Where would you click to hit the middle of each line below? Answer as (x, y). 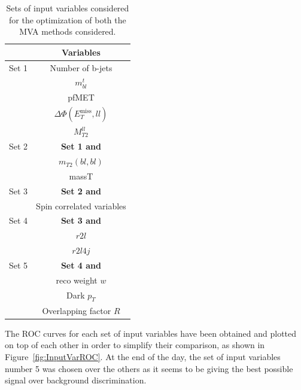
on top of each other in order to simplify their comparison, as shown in (135, 345)
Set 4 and (81, 265)
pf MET (81, 97)
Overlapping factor (77, 310)
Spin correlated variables (81, 205)
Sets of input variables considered (68, 8)
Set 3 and (81, 220)
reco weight (77, 280)
